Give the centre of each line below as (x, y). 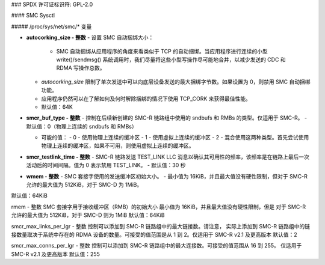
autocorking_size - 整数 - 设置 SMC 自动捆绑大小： (90, 38)
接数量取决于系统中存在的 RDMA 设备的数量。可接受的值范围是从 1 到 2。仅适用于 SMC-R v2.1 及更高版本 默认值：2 (154, 234)
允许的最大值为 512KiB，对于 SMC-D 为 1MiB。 (84, 185)
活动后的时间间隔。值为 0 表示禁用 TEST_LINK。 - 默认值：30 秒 (106, 165)
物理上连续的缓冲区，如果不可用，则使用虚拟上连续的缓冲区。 (118, 146)
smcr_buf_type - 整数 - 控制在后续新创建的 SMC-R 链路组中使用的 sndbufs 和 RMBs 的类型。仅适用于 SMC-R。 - (166, 118)
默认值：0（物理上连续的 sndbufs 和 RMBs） (82, 126)
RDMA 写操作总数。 (81, 68)
